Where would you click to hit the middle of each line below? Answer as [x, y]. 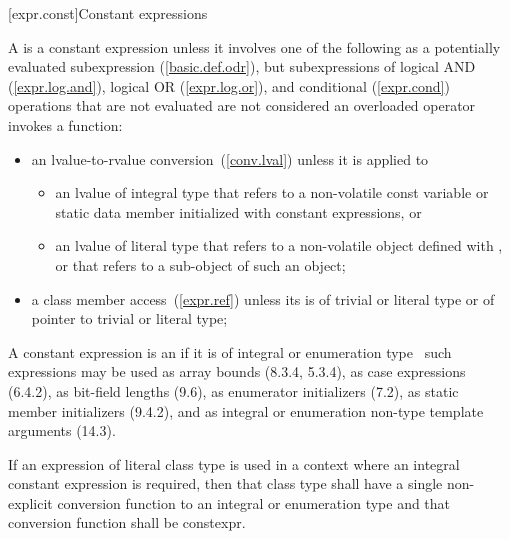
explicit [30, 502]
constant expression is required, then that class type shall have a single [225, 483]
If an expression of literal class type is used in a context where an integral [234, 463]
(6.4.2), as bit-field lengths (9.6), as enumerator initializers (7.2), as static [233, 390]
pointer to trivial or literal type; [129, 318]
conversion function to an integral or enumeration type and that [254, 502]
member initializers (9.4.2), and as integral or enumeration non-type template [246, 410]
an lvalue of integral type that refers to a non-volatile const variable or [272, 192]
